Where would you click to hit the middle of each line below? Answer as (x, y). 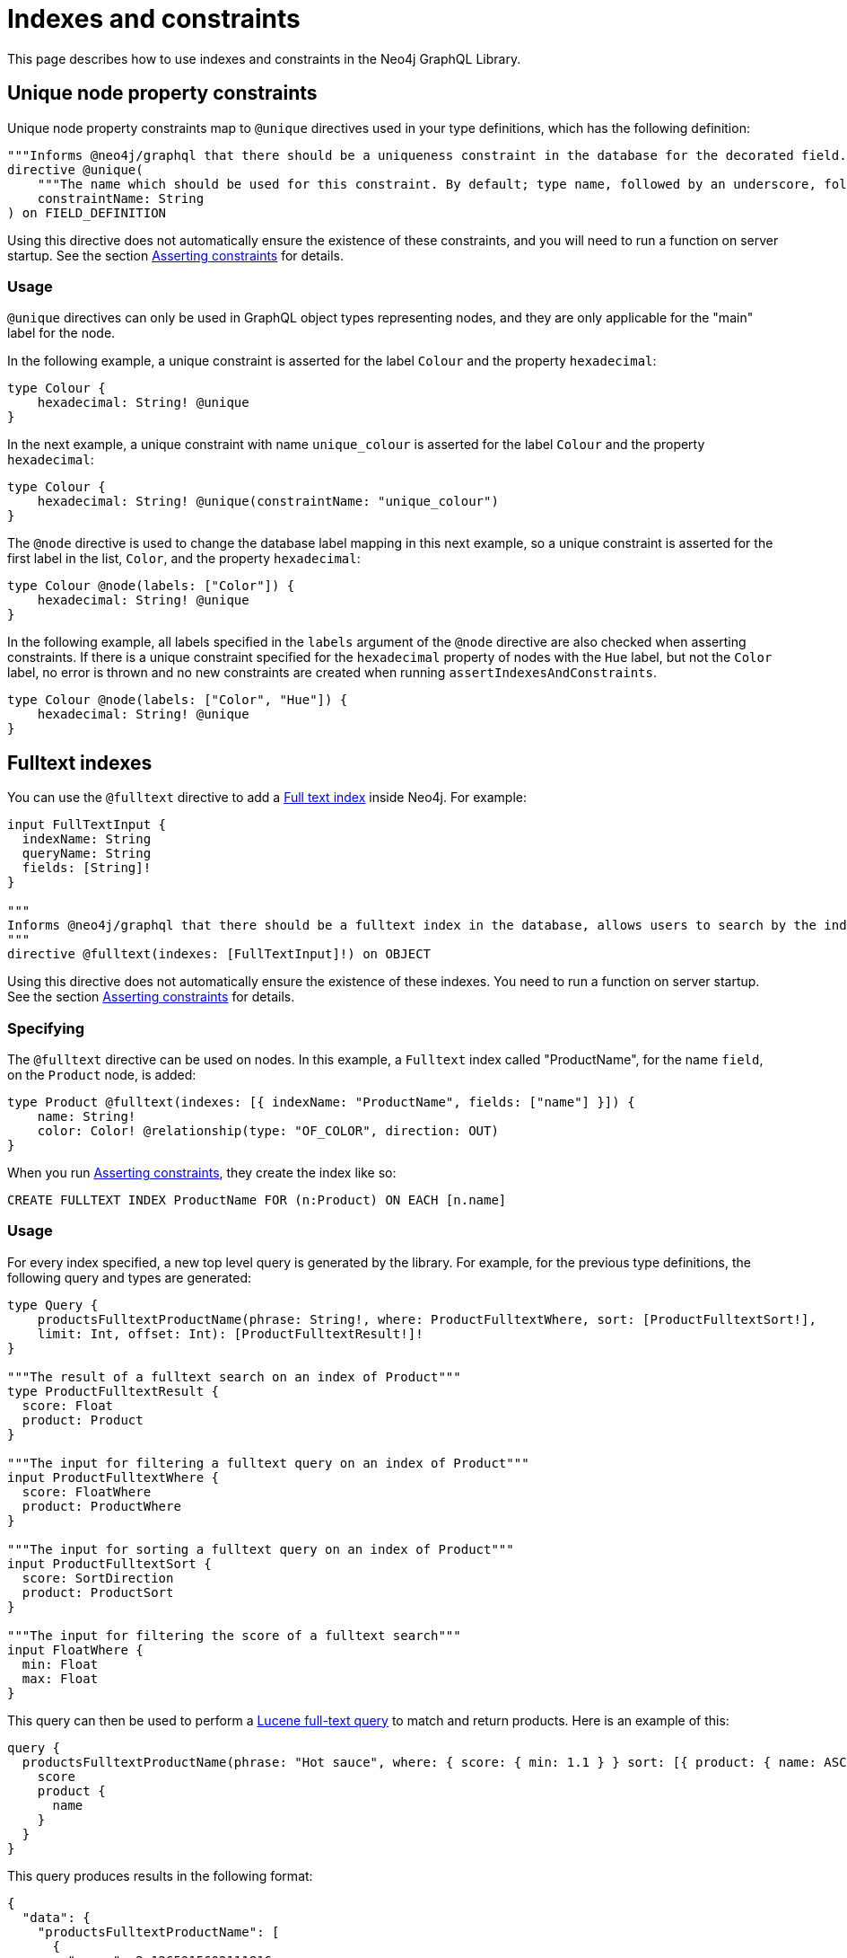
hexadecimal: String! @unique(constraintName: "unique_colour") (268, 502)
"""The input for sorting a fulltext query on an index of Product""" (261, 1549)
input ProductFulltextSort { (109, 1563)
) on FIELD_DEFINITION (87, 212)
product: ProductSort (98, 1592)
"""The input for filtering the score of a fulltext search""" (234, 1635)
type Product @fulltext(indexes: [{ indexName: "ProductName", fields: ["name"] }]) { (321, 1102)
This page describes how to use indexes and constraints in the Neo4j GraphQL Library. (264, 58)
